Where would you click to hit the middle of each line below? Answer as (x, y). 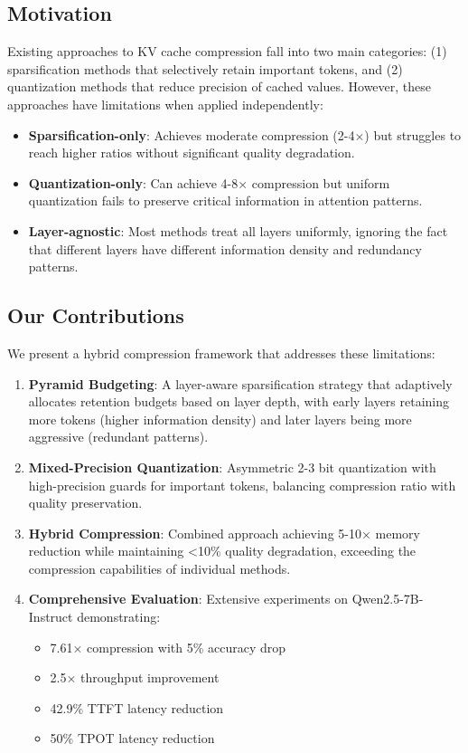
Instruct (51, 617)
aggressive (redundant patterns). (118, 437)
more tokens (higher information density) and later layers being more (220, 419)
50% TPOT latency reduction (132, 738)
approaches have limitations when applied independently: (165, 104)
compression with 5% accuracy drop (187, 647)
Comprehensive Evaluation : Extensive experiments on (188, 599)
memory (398, 533)
